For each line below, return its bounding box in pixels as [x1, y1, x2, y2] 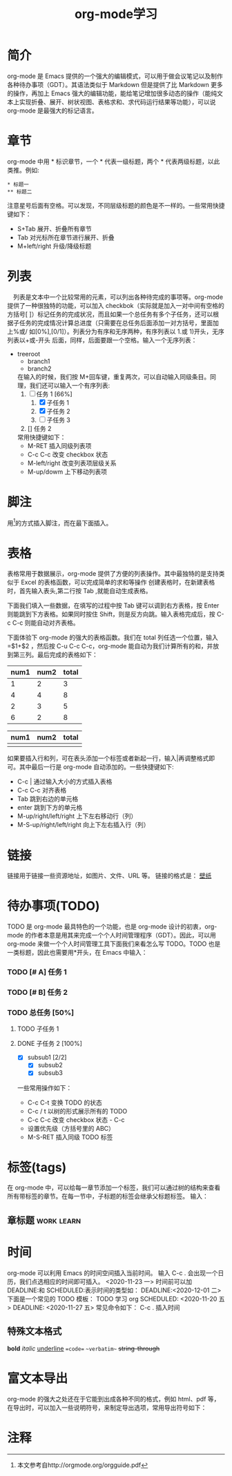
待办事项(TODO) [7, 898, 100, 914]
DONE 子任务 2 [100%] [17, 1040, 83, 1048]
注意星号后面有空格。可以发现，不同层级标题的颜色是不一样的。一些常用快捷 [7, 201, 225, 209]
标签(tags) [7, 1159, 67, 1175]
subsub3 [37, 1069, 64, 1077]
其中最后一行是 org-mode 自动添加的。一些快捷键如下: [19, 763, 174, 771]
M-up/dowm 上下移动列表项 [27, 467, 107, 476]
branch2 [27, 364, 52, 373]
